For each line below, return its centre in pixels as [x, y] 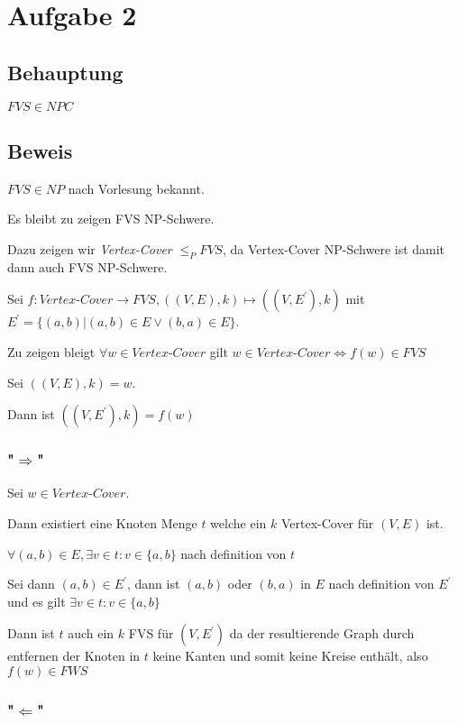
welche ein [238, 522]
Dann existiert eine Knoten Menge [102, 522]
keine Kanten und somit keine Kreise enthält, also [290, 656]
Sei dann [31, 584]
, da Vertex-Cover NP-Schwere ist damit [334, 248]
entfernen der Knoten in [74, 656]
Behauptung [65, 72]
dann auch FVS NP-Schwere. [87, 266]
